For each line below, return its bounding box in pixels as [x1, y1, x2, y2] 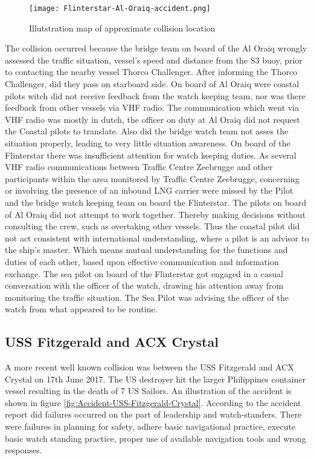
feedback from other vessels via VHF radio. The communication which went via [5, 101, 300, 114]
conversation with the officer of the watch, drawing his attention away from [5, 279, 284, 292]
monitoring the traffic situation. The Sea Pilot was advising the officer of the [5, 291, 289, 303]
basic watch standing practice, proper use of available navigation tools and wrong [5, 432, 306, 444]
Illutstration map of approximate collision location [29, 21, 216, 34]
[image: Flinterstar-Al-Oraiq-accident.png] [29, 4, 211, 13]
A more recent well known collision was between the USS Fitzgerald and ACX [5, 361, 294, 373]
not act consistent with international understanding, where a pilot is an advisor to [5, 231, 309, 244]
